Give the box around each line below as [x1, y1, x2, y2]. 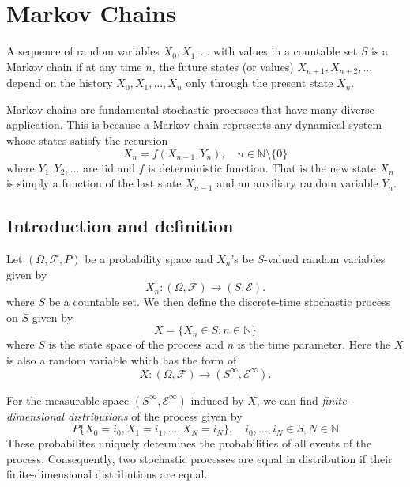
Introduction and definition [6, 213, 234, 238]
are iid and [82, 159, 136, 176]
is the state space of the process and [48, 336, 224, 353]
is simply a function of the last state [6, 175, 182, 191]
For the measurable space [6, 391, 130, 408]
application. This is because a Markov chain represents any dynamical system [6, 116, 382, 133]
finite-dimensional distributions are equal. [6, 466, 208, 482]
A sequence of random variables [6, 43, 160, 59]
